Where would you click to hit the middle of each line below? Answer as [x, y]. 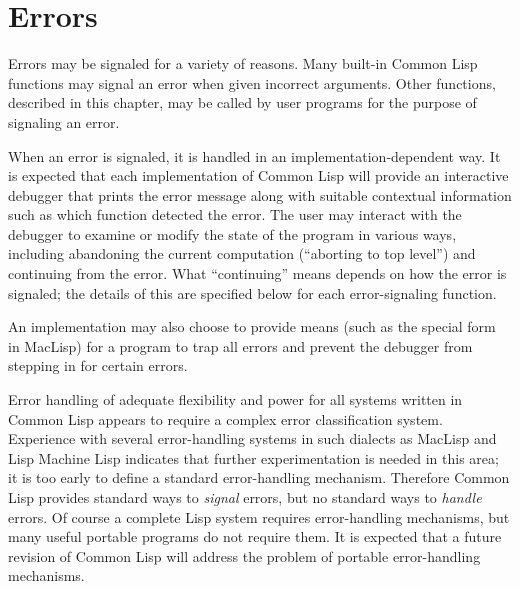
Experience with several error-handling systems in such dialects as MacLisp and [252, 438]
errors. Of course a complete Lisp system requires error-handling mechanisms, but [259, 516]
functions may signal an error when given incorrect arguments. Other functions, [252, 82]
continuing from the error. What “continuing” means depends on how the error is [257, 273]
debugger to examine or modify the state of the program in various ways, [232, 233]
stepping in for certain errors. [98, 365]
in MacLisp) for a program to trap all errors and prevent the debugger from [240, 345]
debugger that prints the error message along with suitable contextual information [260, 194]
